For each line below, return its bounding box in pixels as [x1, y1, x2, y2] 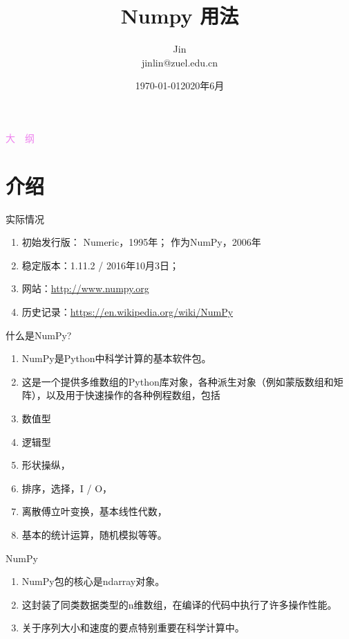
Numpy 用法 [120, 1, 239, 30]
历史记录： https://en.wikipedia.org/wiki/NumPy [21, 305, 234, 318]
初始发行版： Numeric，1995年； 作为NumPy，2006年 [21, 235, 261, 249]
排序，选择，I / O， [21, 480, 113, 495]
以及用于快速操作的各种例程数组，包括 [46, 388, 220, 402]
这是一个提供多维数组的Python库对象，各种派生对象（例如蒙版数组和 [21, 374, 334, 388]
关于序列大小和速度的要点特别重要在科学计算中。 [21, 620, 245, 635]
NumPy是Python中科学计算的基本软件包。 [21, 351, 211, 366]
